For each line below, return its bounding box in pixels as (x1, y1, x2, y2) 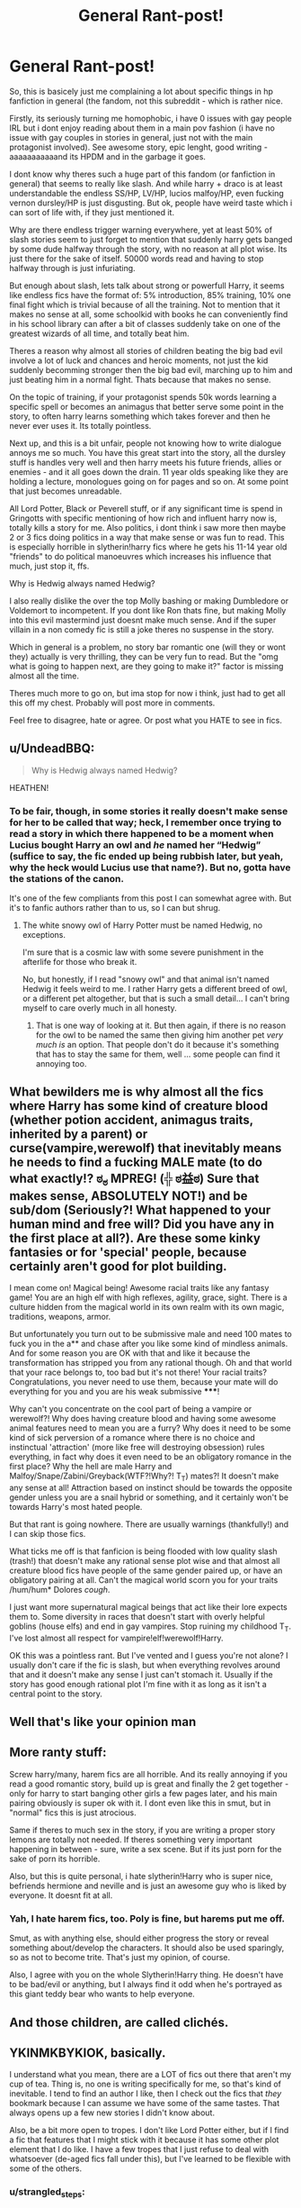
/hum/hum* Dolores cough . (9, 1584, 111, 1595)
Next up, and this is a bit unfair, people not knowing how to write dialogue (9, 438, 282, 449)
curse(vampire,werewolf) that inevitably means (9, 1140, 282, 1156)
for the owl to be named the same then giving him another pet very (35, 1030, 284, 1040)
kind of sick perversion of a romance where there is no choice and (9, 1432, 256, 1443)
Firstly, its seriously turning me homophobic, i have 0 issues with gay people (9, 113, 292, 123)
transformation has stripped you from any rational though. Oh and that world (9, 1358, 292, 1368)
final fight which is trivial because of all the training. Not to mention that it (9, 299, 280, 310)
